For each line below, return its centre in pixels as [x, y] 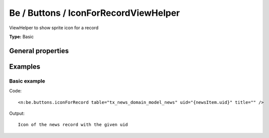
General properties [39, 51]
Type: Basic [22, 37]
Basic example [27, 81]
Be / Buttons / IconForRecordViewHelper [95, 13]
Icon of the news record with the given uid [73, 125]
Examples [25, 67]
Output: [17, 113]
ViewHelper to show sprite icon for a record [54, 28]
